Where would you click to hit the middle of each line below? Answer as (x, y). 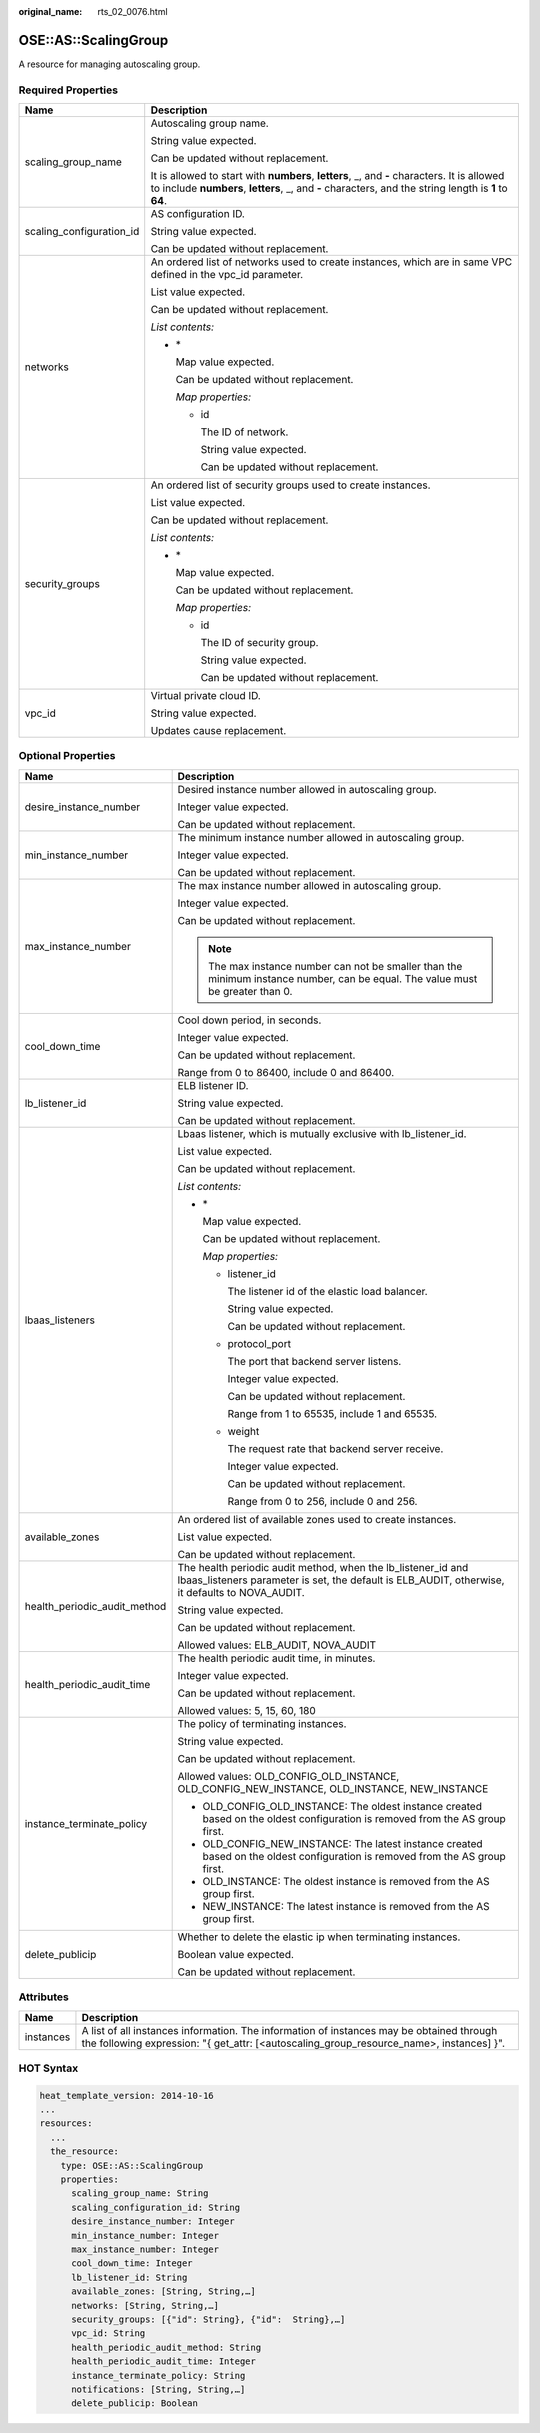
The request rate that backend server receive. (335, 1448)
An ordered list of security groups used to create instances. (290, 485)
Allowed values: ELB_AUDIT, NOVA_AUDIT (277, 1645)
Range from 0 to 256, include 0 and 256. (322, 1501)
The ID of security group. (259, 643)
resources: (66, 2123)
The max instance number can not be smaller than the (335, 966)
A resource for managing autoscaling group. (109, 64)
